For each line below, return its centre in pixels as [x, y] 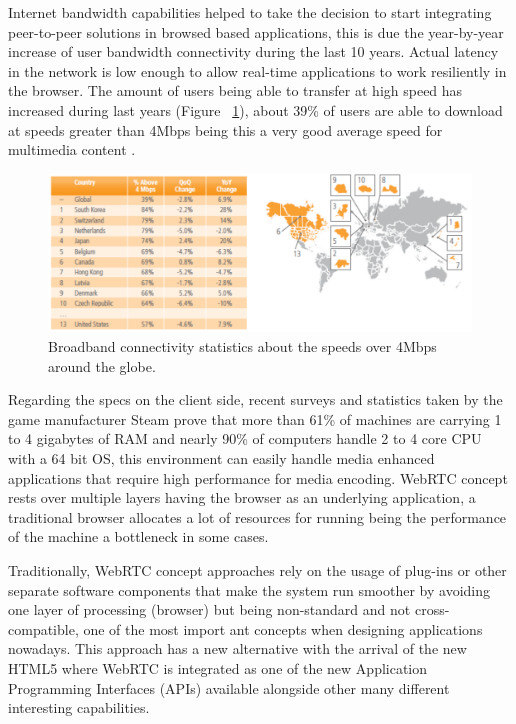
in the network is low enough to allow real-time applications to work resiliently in [257, 70]
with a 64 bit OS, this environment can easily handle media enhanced [221, 458]
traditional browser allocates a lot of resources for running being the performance [257, 516]
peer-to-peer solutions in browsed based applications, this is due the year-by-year [256, 31]
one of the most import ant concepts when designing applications [283, 628]
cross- [432, 609]
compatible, [43, 628]
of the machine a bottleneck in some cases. [138, 536]
